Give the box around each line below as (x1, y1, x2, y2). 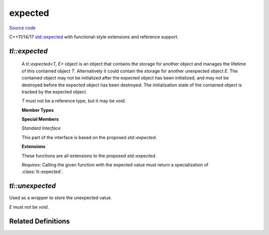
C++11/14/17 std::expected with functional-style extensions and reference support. (9, 34, 179, 40)
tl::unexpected (9, 182, 56, 190)
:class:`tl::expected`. (21, 169, 63, 175)
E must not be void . (9, 204, 49, 210)
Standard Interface (21, 125, 61, 131)
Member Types (21, 107, 54, 113)
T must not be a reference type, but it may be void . (21, 98, 126, 104)
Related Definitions (9, 217, 70, 226)
